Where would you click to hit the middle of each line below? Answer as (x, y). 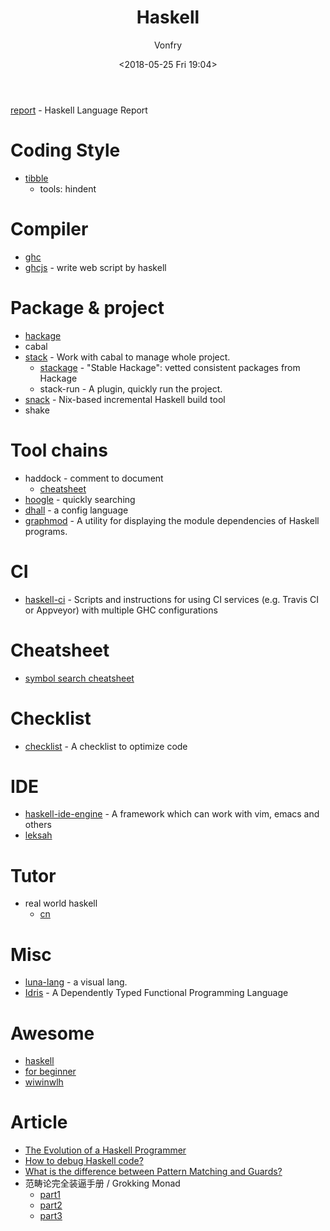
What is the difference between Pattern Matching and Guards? (153, 1172)
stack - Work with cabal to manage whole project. (127, 357)
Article (39, 1122)
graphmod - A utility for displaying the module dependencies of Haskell (172, 520)
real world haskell (61, 903)
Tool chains (59, 450)
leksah (38, 835)
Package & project (87, 308)
